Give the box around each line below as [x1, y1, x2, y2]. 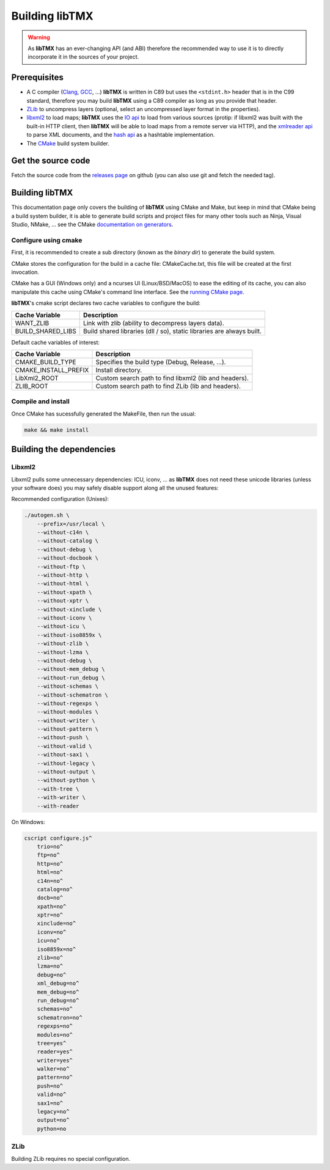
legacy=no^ [37, 1108, 70, 1115]
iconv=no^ [37, 929, 67, 935]
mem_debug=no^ [37, 989, 79, 995]
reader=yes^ [37, 1048, 73, 1055]
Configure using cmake [11, 236, 82, 244]
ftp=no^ [37, 852, 61, 858]
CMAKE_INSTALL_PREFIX [15, 366, 89, 375]
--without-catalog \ [37, 538, 99, 544]
